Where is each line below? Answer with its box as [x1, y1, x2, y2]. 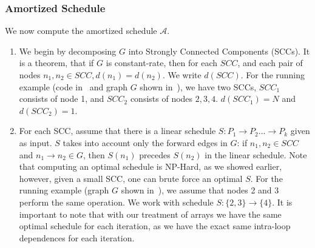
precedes [139, 148, 171, 161]
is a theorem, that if [19, 56, 94, 69]
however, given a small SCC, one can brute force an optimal [19, 172, 243, 184]
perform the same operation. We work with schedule [19, 195, 214, 208]
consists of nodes [130, 92, 193, 105]
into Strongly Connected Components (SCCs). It [128, 44, 310, 57]
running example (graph [19, 184, 109, 196]
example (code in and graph [19, 80, 127, 93]
